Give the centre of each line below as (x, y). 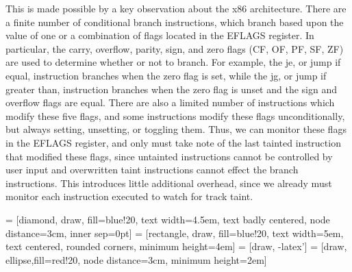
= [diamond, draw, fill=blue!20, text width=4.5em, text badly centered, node (168, 219)
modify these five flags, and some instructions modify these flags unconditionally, (175, 115)
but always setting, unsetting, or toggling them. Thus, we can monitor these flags (176, 129)
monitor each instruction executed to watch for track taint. (129, 196)
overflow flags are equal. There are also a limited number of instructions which (170, 102)
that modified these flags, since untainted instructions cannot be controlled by (169, 156)
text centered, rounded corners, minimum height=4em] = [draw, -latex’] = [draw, (176, 246)
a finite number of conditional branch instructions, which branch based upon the (175, 22)
